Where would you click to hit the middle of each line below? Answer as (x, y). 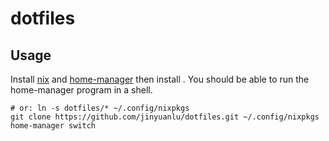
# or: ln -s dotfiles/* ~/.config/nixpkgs (100, 108)
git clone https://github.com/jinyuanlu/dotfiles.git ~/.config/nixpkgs (165, 117)
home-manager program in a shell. (81, 90)
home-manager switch (53, 126)
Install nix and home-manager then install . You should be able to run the (160, 79)
